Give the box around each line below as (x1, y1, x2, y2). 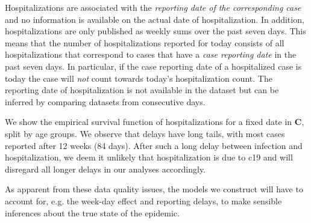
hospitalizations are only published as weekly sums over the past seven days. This (5, 25, 306, 37)
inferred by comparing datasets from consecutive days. (5, 95, 206, 108)
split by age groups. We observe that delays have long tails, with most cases (5, 127, 285, 139)
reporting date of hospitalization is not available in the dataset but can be (5, 84, 279, 96)
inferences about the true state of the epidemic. (5, 206, 180, 219)
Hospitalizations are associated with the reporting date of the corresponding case (5, 1, 301, 13)
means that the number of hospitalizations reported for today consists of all (5, 36, 284, 49)
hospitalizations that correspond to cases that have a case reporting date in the (5, 48, 297, 61)
